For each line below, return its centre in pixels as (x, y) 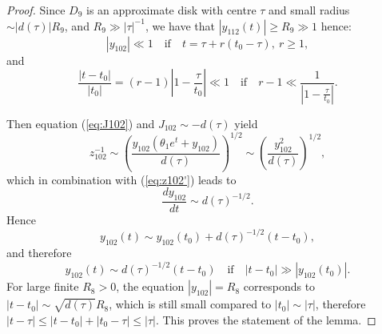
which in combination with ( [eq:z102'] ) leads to (121, 179)
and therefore (39, 252)
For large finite (43, 286)
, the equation (150, 286)
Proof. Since (36, 10)
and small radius (309, 10)
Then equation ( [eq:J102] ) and (81, 123)
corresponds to (279, 286)
